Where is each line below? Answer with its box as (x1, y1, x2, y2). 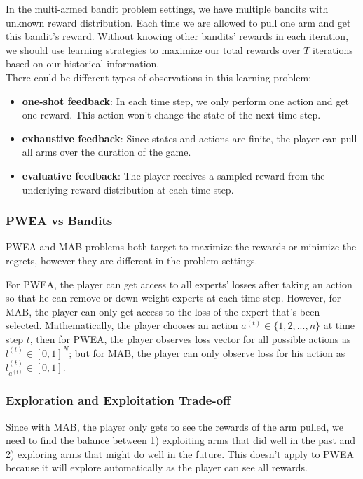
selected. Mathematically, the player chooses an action (6, 318, 238, 332)
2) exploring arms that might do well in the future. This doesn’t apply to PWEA (6, 446, 354, 461)
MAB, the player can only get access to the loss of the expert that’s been (6, 304, 320, 318)
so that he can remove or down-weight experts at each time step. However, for (6, 290, 341, 305)
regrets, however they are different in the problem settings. (6, 252, 258, 267)
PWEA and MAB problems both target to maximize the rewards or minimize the (6, 239, 357, 254)
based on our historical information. (6, 56, 160, 71)
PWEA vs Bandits (6, 212, 113, 229)
